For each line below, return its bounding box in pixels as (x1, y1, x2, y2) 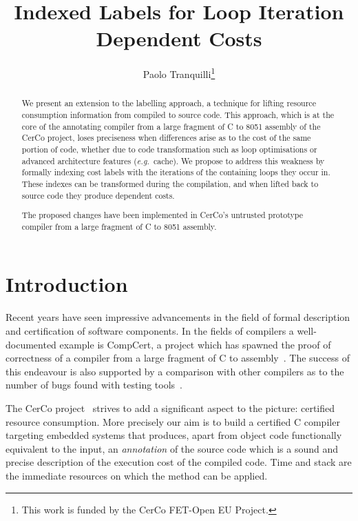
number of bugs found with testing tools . (6, 377, 182, 392)
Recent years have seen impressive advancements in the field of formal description (6, 310, 350, 324)
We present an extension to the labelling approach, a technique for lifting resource (21, 97, 316, 109)
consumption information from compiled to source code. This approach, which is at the (21, 109, 335, 121)
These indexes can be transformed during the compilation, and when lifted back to (21, 177, 319, 189)
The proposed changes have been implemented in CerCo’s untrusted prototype (21, 209, 304, 221)
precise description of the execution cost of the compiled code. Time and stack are (6, 455, 352, 469)
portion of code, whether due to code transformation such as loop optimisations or (21, 143, 317, 155)
